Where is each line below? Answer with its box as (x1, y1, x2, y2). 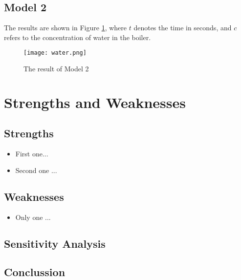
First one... (15, 149, 48, 159)
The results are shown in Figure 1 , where (4, 22, 127, 33)
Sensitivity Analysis (4, 236, 106, 251)
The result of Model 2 (23, 64, 89, 74)
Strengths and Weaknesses (4, 92, 186, 112)
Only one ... (15, 212, 51, 222)
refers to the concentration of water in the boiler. (4, 32, 151, 42)
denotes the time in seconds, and (133, 22, 232, 33)
